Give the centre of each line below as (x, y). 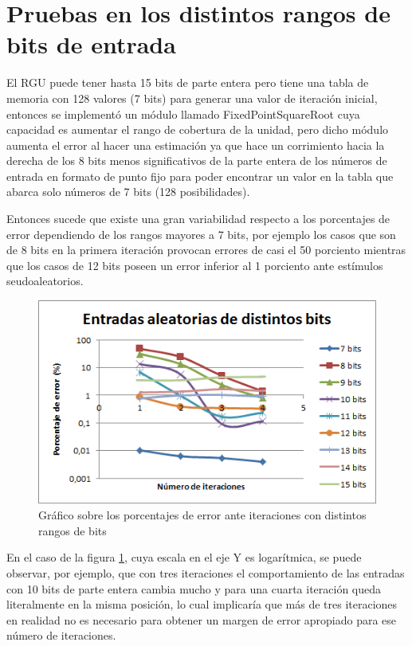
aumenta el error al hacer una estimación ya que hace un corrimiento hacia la (196, 145)
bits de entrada (91, 44)
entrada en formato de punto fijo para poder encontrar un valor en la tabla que (200, 176)
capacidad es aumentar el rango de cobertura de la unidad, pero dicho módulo (198, 129)
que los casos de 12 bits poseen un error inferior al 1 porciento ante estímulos (195, 265)
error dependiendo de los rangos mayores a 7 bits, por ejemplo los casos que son (201, 234)
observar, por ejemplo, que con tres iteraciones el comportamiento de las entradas (206, 573)
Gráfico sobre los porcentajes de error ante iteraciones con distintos (202, 515)
